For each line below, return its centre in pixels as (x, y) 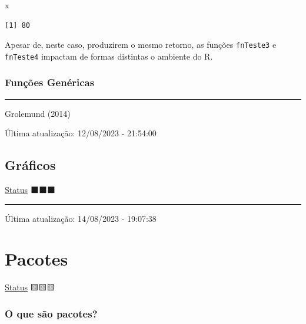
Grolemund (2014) (38, 113)
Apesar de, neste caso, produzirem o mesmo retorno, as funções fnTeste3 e (141, 45)
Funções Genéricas (50, 82)
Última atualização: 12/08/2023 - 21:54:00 (81, 133)
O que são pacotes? (51, 313)
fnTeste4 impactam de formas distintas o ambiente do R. (109, 56)
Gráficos (30, 165)
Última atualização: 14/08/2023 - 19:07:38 (81, 218)
